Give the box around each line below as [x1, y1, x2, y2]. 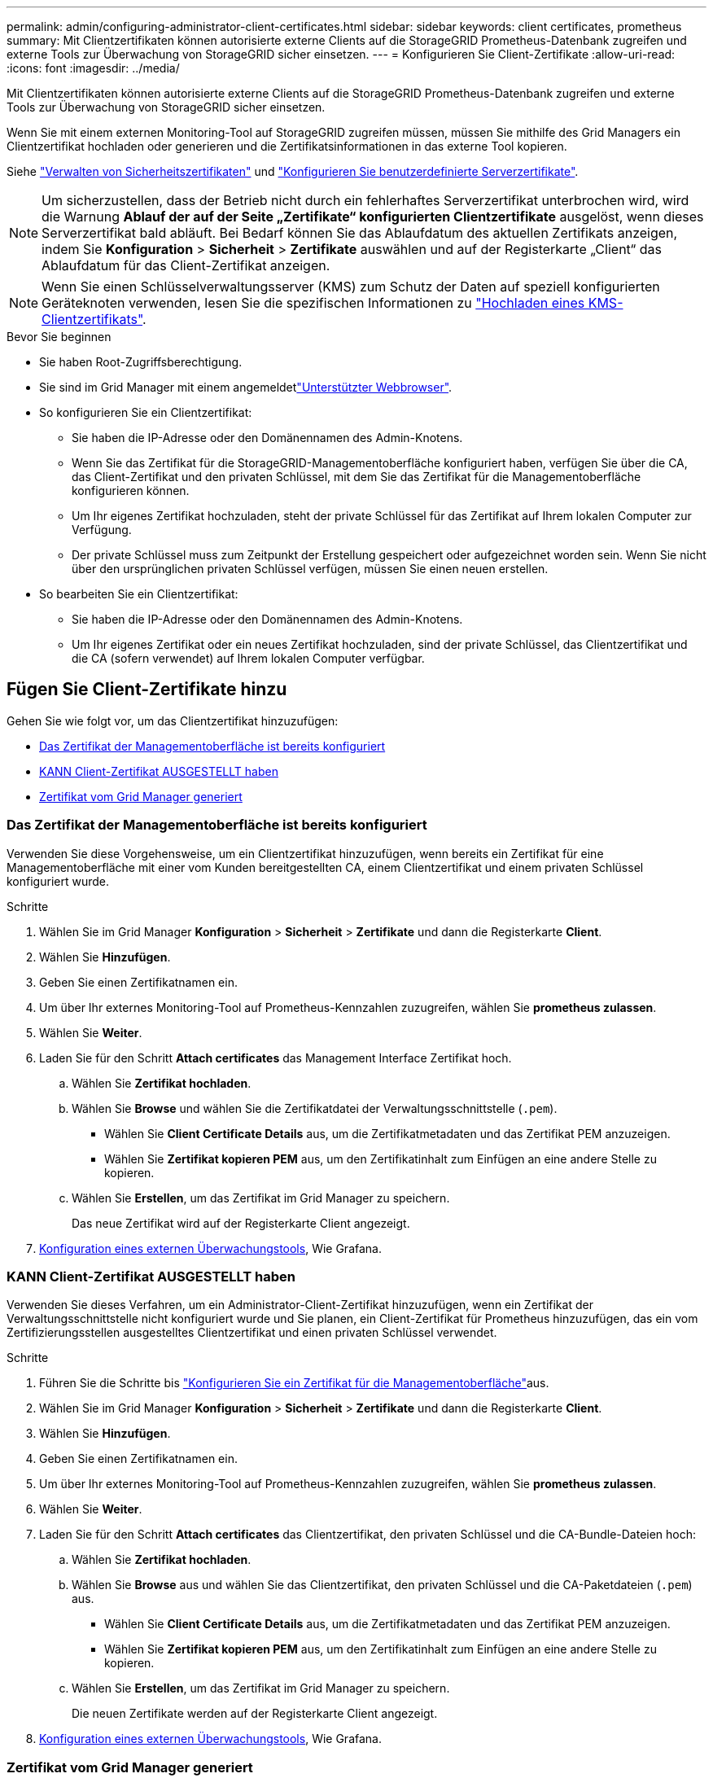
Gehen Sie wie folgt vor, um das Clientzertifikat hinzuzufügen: [7, 713, 339, 728]
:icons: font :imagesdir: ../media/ [7, 61, 180, 75]
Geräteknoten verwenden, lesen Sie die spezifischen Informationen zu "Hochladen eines [42, 295, 585, 311]
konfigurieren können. [72, 484, 190, 497]
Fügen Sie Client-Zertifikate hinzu [7, 679, 287, 700]
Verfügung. [72, 523, 132, 536]
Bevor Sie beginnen [7, 330, 112, 344]
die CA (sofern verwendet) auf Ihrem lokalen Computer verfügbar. [72, 651, 425, 665]
